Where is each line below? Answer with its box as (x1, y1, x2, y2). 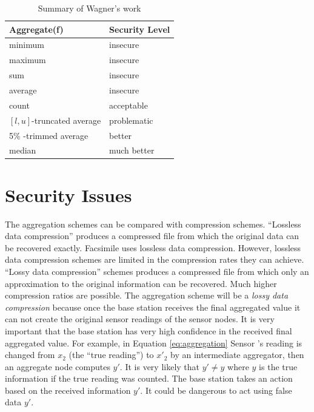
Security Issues (5, 182, 132, 207)
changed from (5, 348, 55, 361)
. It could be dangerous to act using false (140, 383, 292, 396)
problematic (109, 113, 153, 126)
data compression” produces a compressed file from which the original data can (5, 229, 299, 242)
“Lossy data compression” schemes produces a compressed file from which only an (5, 265, 309, 277)
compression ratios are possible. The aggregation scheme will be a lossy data (5, 289, 289, 302)
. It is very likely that (119, 360, 200, 373)
